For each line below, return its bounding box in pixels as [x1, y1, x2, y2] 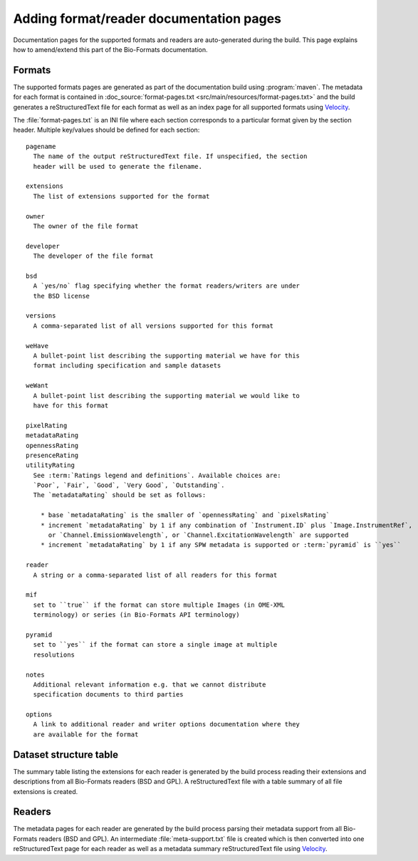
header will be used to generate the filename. [33, 162, 203, 170]
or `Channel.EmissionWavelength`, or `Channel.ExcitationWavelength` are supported [48, 531, 349, 539]
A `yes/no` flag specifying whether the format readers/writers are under [33, 282, 301, 290]
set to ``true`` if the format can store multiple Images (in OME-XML [33, 600, 285, 609]
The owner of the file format [33, 221, 139, 230]
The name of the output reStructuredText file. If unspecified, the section [33, 152, 308, 160]
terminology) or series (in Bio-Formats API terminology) [33, 611, 240, 619]
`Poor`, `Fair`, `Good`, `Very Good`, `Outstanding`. [33, 481, 225, 489]
